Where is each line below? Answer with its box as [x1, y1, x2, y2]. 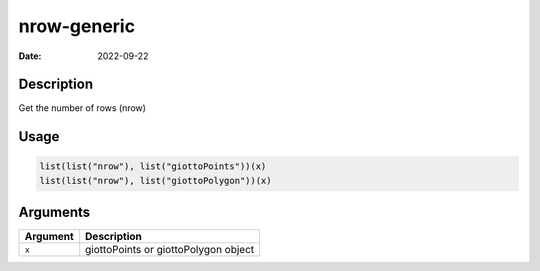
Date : [18, 50, 42, 62]
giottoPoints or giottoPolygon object [85, 243, 255, 257]
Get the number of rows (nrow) [18, 102, 147, 114]
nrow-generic [18, 15, 135, 37]
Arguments [18, 204, 91, 221]
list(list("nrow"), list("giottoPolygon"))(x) [39, 175, 272, 186]
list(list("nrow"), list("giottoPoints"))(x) [39, 161, 267, 172]
